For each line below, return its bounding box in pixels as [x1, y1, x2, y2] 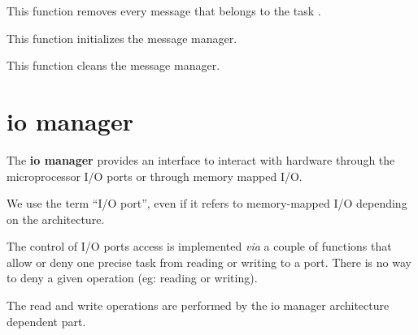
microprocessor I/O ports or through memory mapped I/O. [7, 167, 303, 184]
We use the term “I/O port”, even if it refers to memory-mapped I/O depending [7, 195, 407, 212]
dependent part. [7, 312, 86, 329]
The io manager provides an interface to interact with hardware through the [7, 151, 395, 168]
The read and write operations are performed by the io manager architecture [7, 297, 390, 314]
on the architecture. [7, 210, 105, 227]
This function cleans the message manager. [7, 57, 220, 74]
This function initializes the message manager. [7, 29, 237, 46]
